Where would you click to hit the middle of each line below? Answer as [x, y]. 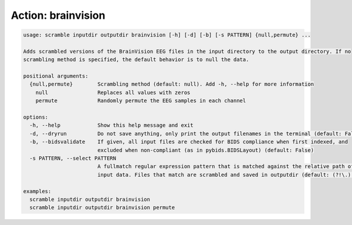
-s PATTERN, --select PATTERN [73, 158]
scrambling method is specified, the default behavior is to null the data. [136, 60]
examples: [37, 191]
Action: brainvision [58, 15]
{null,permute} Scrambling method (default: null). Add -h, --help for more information [172, 84]
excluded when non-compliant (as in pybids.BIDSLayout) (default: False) [205, 150]
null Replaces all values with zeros [113, 92]
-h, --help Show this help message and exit [111, 125]
